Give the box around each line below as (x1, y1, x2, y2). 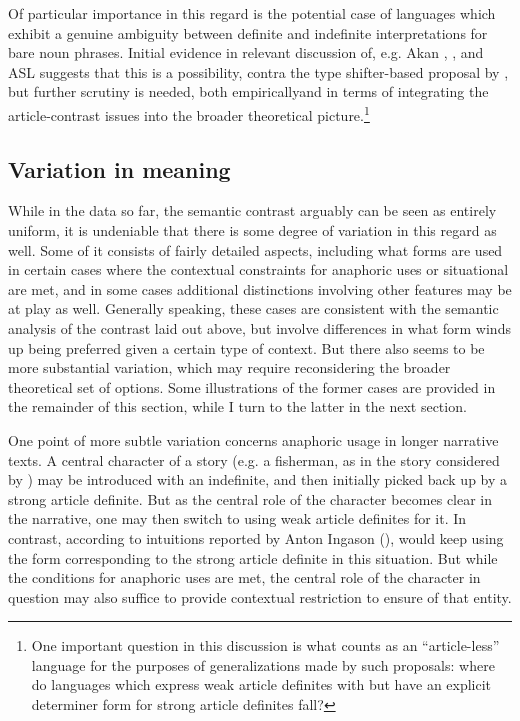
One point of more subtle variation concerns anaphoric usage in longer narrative (8, 429, 499, 450)
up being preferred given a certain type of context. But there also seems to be (8, 337, 485, 358)
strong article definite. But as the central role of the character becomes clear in (8, 488, 493, 509)
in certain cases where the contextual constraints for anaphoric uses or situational (8, 259, 509, 280)
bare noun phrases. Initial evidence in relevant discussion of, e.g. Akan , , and (8, 42, 484, 63)
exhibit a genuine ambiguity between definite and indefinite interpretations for (8, 22, 488, 43)
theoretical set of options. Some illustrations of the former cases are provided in (8, 376, 496, 397)
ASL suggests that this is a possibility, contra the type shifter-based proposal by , (8, 61, 509, 82)
